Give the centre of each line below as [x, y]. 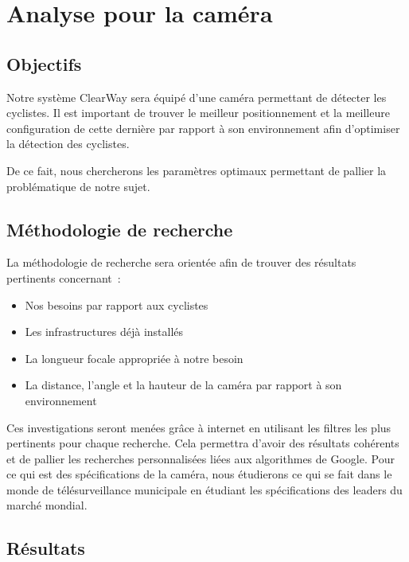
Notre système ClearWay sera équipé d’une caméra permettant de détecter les [197, 97]
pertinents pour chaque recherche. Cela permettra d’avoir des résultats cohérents [203, 443]
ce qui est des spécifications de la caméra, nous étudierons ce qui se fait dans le [199, 474]
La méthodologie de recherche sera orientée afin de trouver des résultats [181, 262]
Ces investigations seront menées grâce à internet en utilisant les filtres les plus [199, 427]
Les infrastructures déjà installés [104, 332]
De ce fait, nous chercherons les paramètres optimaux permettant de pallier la [197, 170]
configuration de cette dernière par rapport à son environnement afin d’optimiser [203, 128]
